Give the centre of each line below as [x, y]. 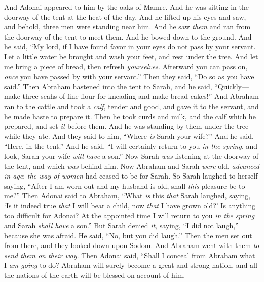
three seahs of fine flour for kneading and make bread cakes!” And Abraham [141, 96]
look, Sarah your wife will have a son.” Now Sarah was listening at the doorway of [131, 155]
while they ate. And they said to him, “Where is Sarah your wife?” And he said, [129, 136]
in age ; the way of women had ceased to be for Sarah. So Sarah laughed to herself [131, 176]
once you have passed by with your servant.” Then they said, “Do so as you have [129, 76]
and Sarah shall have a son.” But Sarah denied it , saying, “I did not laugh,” [121, 225]
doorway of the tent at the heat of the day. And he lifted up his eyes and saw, [125, 16]
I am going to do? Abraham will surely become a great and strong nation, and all [131, 265]
